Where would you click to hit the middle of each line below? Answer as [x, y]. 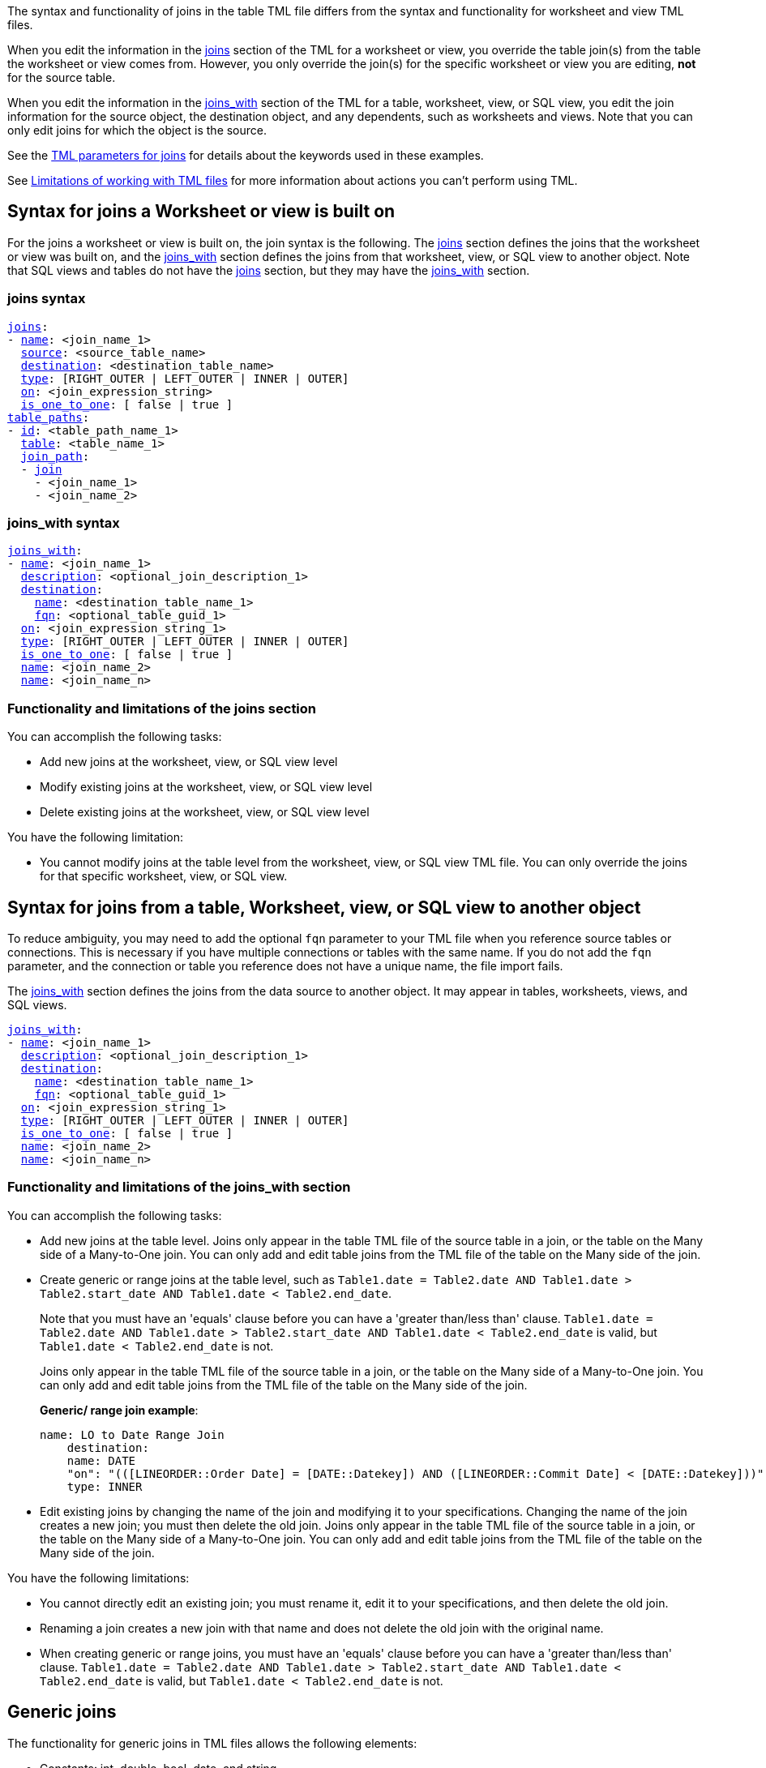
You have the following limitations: [98, 1578]
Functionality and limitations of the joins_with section [179, 1187]
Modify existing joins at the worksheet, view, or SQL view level [206, 787]
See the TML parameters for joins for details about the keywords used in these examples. [246, 155]
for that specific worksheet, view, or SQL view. [164, 876]
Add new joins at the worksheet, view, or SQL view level [189, 762]
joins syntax [47, 299]
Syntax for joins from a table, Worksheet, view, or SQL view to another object [324, 907]
